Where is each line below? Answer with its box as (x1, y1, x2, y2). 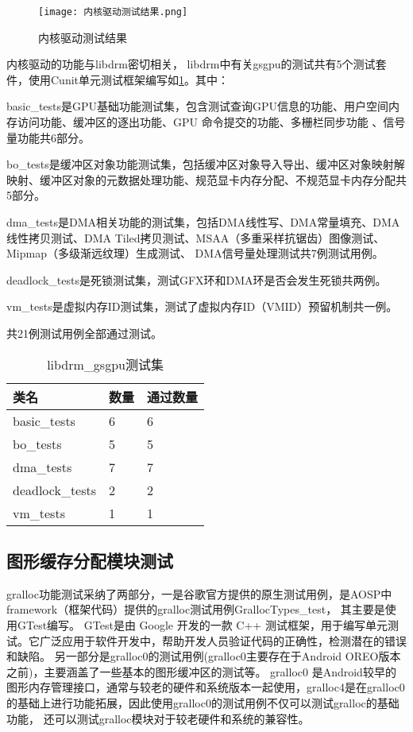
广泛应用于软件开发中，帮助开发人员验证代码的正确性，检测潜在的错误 (39, 632, 407, 649)
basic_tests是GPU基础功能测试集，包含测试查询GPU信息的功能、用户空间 (6, 98, 389, 114)
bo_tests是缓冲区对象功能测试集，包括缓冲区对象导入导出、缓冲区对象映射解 (6, 156, 405, 172)
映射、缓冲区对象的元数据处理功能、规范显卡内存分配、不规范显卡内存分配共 (6, 171, 407, 188)
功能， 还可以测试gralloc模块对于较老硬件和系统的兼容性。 (6, 710, 310, 726)
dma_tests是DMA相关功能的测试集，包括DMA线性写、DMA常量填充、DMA (6, 214, 400, 230)
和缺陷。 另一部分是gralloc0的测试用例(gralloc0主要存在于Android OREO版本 (6, 648, 401, 664)
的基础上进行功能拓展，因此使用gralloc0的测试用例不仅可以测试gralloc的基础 (6, 694, 399, 711)
